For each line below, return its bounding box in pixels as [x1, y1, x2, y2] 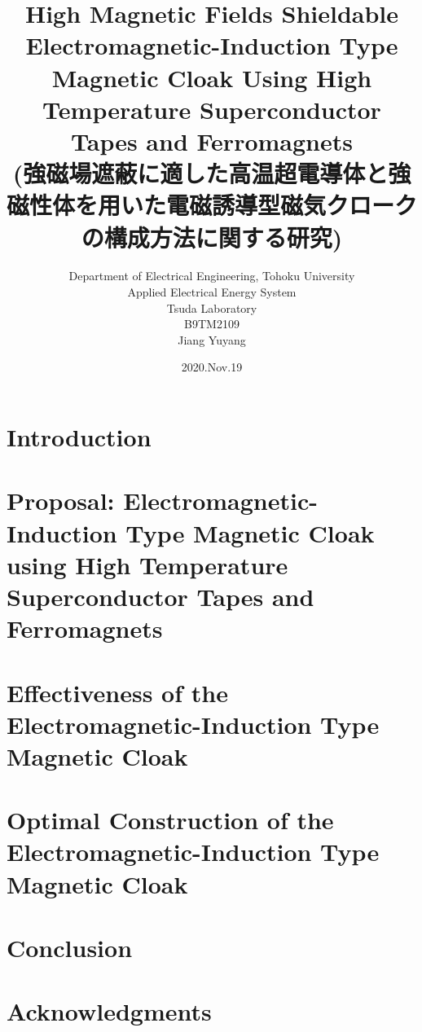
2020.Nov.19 [181, 358, 243, 375]
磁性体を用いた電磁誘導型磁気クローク [7, 188, 418, 222]
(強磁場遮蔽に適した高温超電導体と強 [12, 156, 411, 190]
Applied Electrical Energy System [127, 283, 297, 301]
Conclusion [7, 931, 133, 964]
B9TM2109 [184, 315, 240, 332]
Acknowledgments [7, 995, 212, 1028]
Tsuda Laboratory [166, 299, 257, 316]
